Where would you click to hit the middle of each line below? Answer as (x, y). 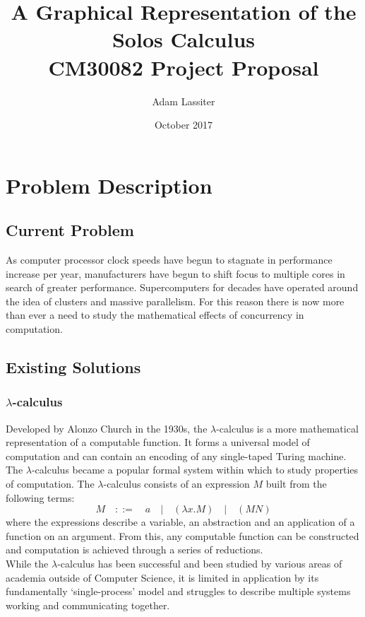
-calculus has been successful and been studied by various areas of (200, 563)
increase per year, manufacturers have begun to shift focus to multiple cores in (175, 273)
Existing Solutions (73, 367)
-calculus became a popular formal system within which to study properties (195, 470)
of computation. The (50, 484)
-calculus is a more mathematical (287, 428)
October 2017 (184, 125)
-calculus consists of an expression (176, 484)
